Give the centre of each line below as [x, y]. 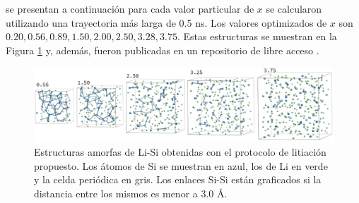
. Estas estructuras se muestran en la [257, 36]
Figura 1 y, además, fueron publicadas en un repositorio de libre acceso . [163, 50]
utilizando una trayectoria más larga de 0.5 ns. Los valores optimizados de [166, 22]
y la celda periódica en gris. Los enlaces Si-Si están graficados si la [178, 179]
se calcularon [294, 8]
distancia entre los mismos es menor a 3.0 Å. [131, 193]
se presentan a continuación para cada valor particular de [130, 8]
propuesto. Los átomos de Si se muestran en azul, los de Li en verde [181, 165]
